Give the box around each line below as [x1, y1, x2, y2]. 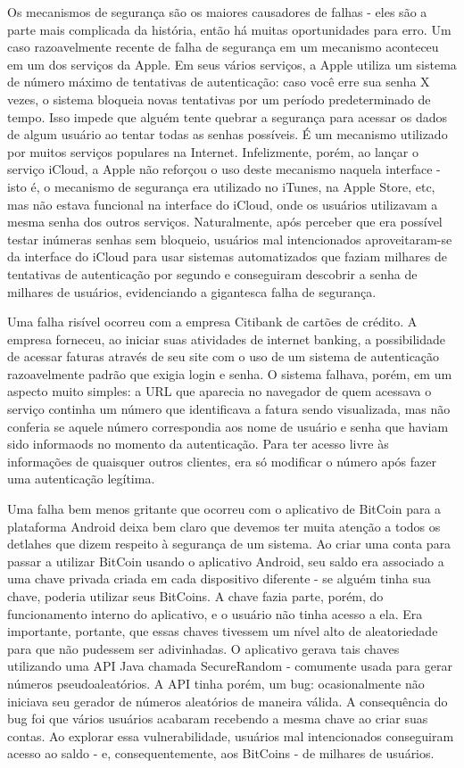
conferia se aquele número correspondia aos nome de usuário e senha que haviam [7, 417, 449, 435]
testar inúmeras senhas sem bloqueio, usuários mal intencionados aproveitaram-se [7, 229, 452, 248]
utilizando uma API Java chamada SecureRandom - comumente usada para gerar [7, 657, 452, 675]
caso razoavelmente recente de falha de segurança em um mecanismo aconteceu [7, 37, 439, 56]
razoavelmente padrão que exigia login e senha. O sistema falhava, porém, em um [7, 364, 452, 383]
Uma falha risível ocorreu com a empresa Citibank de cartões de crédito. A [7, 312, 418, 331]
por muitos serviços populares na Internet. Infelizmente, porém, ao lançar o [7, 142, 418, 161]
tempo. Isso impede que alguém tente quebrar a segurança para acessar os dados [7, 107, 448, 126]
